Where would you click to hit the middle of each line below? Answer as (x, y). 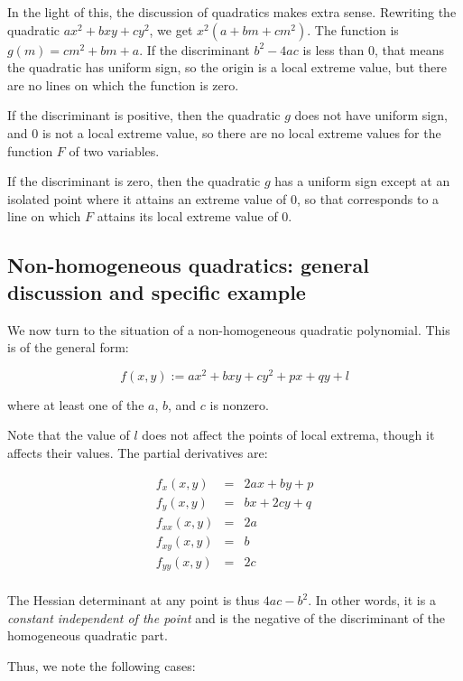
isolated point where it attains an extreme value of (147, 198)
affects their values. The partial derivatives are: (138, 452)
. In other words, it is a (372, 600)
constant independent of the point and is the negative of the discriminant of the (226, 617)
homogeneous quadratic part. (88, 635)
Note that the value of (69, 435)
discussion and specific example (157, 291)
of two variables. (114, 150)
